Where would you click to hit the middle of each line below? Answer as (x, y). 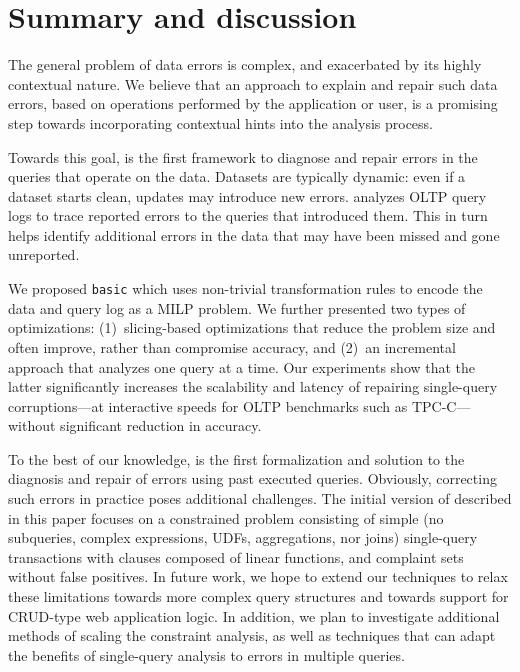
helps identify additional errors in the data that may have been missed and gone (254, 234)
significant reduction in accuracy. (161, 425)
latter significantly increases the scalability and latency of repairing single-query (253, 386)
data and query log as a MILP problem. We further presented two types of (237, 307)
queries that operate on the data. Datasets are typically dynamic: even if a (237, 176)
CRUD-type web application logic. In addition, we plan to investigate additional (254, 615)
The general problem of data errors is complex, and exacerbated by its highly (245, 64)
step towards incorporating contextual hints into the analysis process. (220, 122)
